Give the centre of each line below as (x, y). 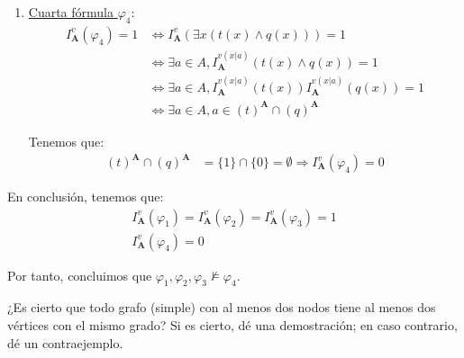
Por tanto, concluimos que (80, 275)
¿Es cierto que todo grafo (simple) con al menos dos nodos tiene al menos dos (222, 307)
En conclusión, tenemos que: (86, 197)
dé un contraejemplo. (65, 342)
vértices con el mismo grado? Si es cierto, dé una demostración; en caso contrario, (232, 325)
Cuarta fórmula (71, 12)
